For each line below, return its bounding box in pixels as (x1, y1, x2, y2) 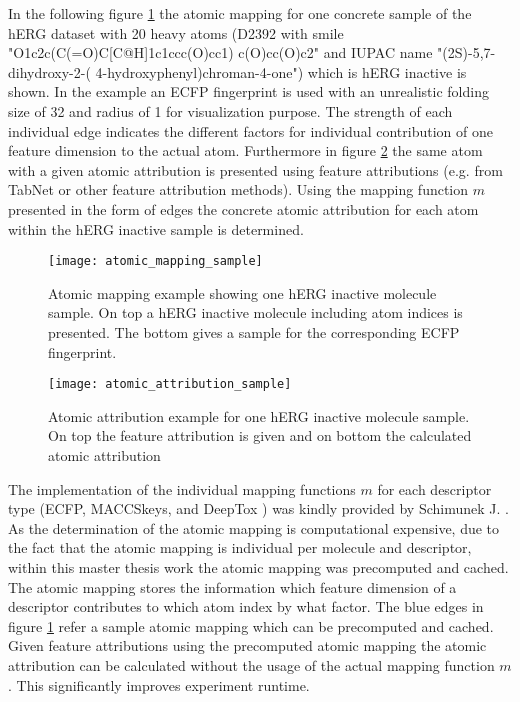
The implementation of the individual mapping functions (8, 478, 356, 499)
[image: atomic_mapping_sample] (48, 254, 263, 269)
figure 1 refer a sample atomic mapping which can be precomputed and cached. (8, 615, 494, 636)
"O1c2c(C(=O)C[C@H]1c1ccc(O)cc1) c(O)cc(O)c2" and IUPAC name (8, 42, 433, 63)
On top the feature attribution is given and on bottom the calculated (48, 425, 472, 446)
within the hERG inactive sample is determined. (8, 218, 304, 239)
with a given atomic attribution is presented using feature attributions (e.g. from (8, 159, 503, 180)
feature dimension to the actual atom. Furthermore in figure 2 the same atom (8, 140, 483, 161)
